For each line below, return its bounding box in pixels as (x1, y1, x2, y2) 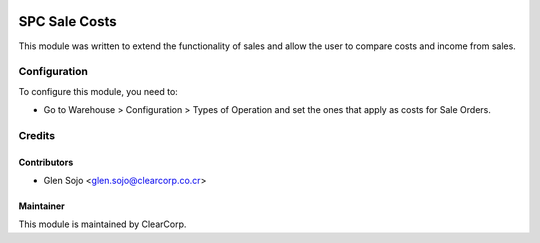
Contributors (18, 156, 74, 168)
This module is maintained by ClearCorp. (18, 218, 187, 230)
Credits (18, 128, 55, 142)
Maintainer (18, 200, 65, 212)
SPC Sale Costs (18, 13, 117, 30)
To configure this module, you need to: (18, 85, 179, 97)
